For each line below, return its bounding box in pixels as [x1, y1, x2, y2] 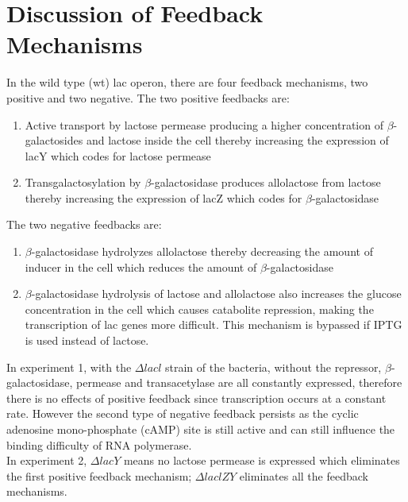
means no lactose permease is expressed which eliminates [123, 452, 400, 469]
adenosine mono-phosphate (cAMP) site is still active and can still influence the [6, 421, 395, 437]
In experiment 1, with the [6, 358, 132, 375]
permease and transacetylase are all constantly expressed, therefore [76, 374, 402, 391]
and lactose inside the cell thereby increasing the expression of [86, 132, 389, 149]
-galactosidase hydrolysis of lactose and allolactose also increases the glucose [31, 285, 402, 302]
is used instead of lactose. [25, 332, 149, 349]
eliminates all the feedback [239, 467, 368, 484]
